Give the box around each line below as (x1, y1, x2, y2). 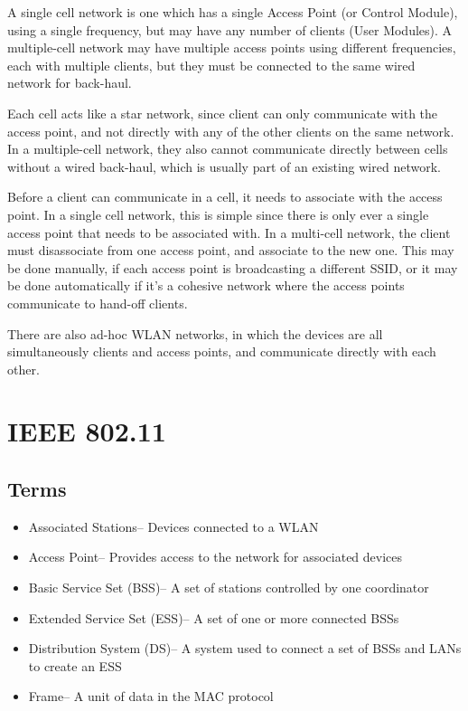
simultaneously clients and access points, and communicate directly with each (7, 342, 436, 361)
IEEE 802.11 (7, 412, 166, 450)
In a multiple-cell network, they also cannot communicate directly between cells (7, 139, 448, 158)
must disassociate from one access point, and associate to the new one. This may (7, 241, 454, 260)
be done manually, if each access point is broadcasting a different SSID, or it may (7, 258, 458, 277)
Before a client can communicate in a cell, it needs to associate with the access (7, 187, 443, 206)
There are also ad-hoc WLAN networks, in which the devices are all (7, 324, 383, 343)
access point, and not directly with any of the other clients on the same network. (7, 121, 454, 140)
